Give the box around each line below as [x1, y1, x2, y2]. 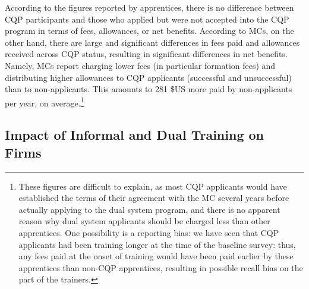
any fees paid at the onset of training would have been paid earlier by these [18, 250, 294, 262]
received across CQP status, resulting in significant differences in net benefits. [5, 48, 288, 60]
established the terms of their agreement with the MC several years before [18, 191, 289, 204]
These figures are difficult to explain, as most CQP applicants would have [18, 180, 287, 192]
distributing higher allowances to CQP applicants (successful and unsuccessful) [5, 71, 292, 83]
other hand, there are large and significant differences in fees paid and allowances [5, 36, 300, 48]
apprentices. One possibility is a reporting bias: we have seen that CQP [18, 226, 279, 238]
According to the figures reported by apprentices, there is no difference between [5, 1, 294, 13]
